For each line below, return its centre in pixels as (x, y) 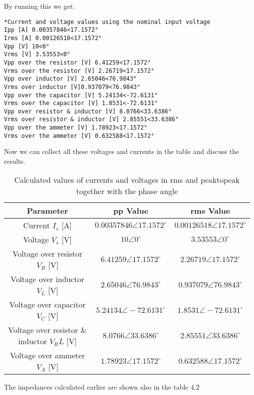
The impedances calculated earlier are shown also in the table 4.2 (102, 386)
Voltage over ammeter (47, 355)
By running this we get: (39, 6)
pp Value (131, 210)
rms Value (210, 210)
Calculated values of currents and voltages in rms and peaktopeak (127, 179)
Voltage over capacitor (48, 304)
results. (15, 161)
